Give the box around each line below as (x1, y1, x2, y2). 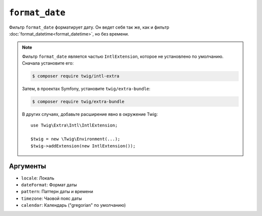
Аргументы (9, 162, 46, 170)
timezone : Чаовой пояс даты (21, 195, 82, 201)
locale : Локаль (21, 175, 54, 181)
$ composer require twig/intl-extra (32, 73, 120, 79)
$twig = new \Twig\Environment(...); (31, 136, 121, 142)
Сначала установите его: (22, 60, 74, 66)
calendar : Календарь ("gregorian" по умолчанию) (21, 202, 126, 208)
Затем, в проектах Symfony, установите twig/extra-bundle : (22, 86, 150, 92)
